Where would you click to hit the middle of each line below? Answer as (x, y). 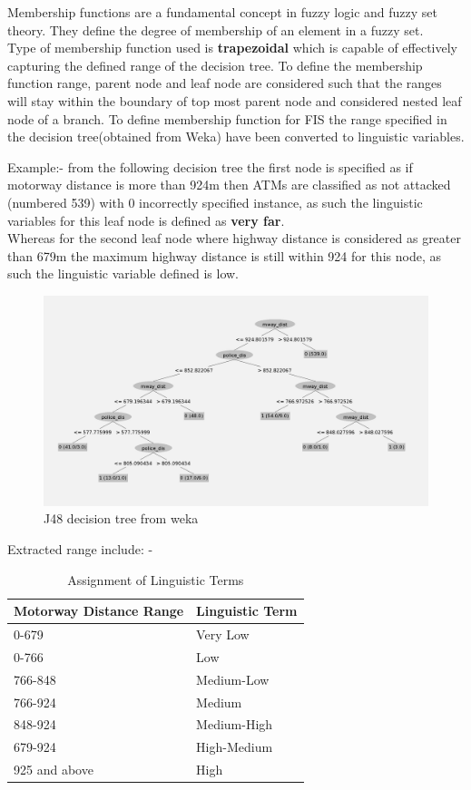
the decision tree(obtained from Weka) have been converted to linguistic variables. (236, 137)
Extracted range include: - (80, 548)
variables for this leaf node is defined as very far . (146, 220)
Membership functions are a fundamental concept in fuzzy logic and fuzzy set (222, 12)
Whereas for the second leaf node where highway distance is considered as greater (234, 238)
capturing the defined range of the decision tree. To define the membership (215, 65)
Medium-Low (233, 679)
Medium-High (235, 724)
